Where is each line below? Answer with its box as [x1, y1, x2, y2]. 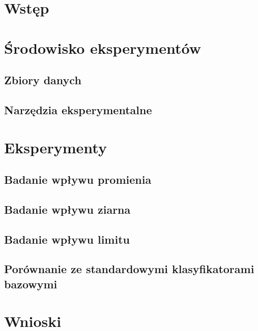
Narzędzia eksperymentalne [4, 102, 152, 117]
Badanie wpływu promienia [4, 172, 152, 187]
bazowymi [4, 276, 58, 291]
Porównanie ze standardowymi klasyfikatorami [4, 261, 254, 277]
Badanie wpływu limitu [4, 231, 130, 247]
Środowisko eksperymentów [4, 37, 201, 58]
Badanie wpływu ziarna [4, 201, 131, 217]
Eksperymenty [4, 137, 107, 157]
